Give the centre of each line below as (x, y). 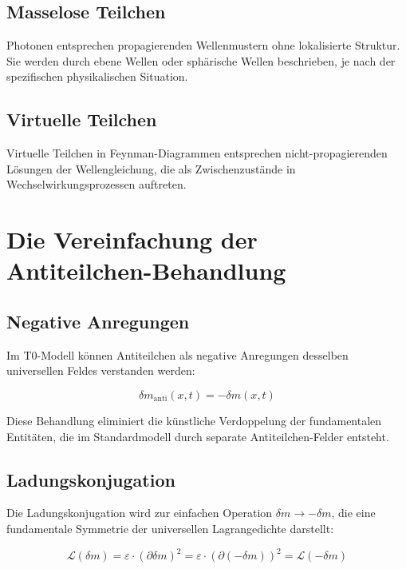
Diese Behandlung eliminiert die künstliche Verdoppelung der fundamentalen (194, 420)
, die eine (353, 513)
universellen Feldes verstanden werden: (101, 370)
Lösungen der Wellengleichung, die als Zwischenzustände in (151, 168)
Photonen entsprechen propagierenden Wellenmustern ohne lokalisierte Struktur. (203, 45)
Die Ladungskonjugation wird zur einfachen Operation (140, 513)
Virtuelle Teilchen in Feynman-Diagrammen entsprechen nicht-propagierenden (197, 153)
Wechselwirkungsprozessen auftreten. (97, 184)
